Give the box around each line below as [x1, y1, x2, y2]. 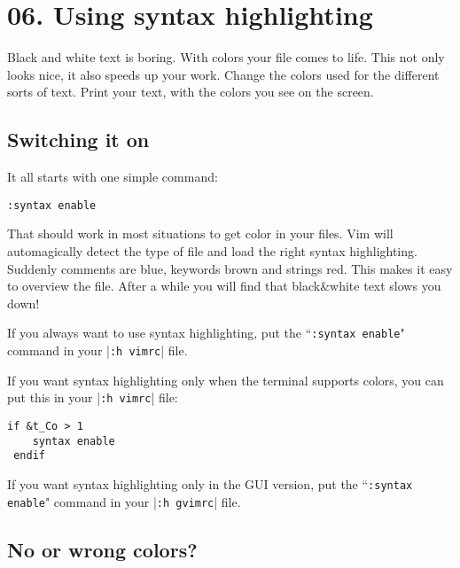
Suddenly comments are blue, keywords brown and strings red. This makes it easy [7, 259, 453, 277]
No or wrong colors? [7, 535, 198, 563]
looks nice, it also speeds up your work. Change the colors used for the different [7, 65, 440, 83]
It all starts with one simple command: [7, 167, 218, 186]
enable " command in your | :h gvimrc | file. [7, 492, 241, 510]
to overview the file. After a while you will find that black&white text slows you [7, 276, 441, 295]
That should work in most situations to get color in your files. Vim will [7, 224, 394, 243]
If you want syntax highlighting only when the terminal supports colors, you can [7, 370, 444, 389]
